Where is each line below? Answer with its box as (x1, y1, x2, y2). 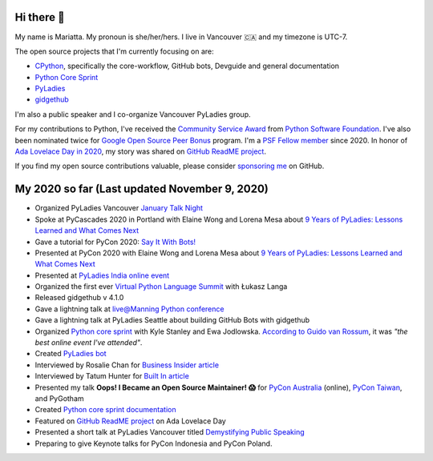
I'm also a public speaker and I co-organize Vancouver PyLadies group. (14, 109, 251, 119)
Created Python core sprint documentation (34, 405, 176, 415)
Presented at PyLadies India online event (34, 271, 170, 280)
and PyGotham (34, 393, 84, 403)
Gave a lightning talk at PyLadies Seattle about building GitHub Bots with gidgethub (34, 315, 310, 325)
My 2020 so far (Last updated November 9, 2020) (14, 182, 269, 196)
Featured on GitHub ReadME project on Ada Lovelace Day (34, 416, 226, 426)
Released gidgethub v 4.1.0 (34, 293, 124, 303)
